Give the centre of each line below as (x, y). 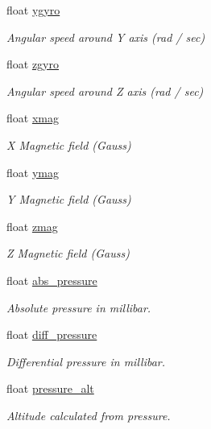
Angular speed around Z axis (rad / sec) (105, 91)
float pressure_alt (50, 388)
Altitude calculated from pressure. (89, 415)
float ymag (33, 172)
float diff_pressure (52, 334)
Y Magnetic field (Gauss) (69, 199)
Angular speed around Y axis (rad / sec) (106, 37)
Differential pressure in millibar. (86, 361)
